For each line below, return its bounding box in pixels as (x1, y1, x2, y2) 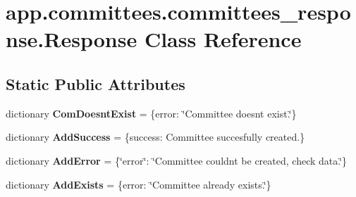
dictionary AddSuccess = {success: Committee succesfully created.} (6, 129, 305, 144)
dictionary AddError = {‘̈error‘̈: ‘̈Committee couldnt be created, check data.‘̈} (6, 153, 348, 167)
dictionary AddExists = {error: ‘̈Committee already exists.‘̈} (6, 177, 271, 191)
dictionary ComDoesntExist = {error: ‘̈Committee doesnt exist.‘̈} (6, 106, 297, 120)
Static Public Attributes (6, 72, 185, 94)
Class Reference (144, 25, 302, 53)
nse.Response (6, 25, 137, 53)
